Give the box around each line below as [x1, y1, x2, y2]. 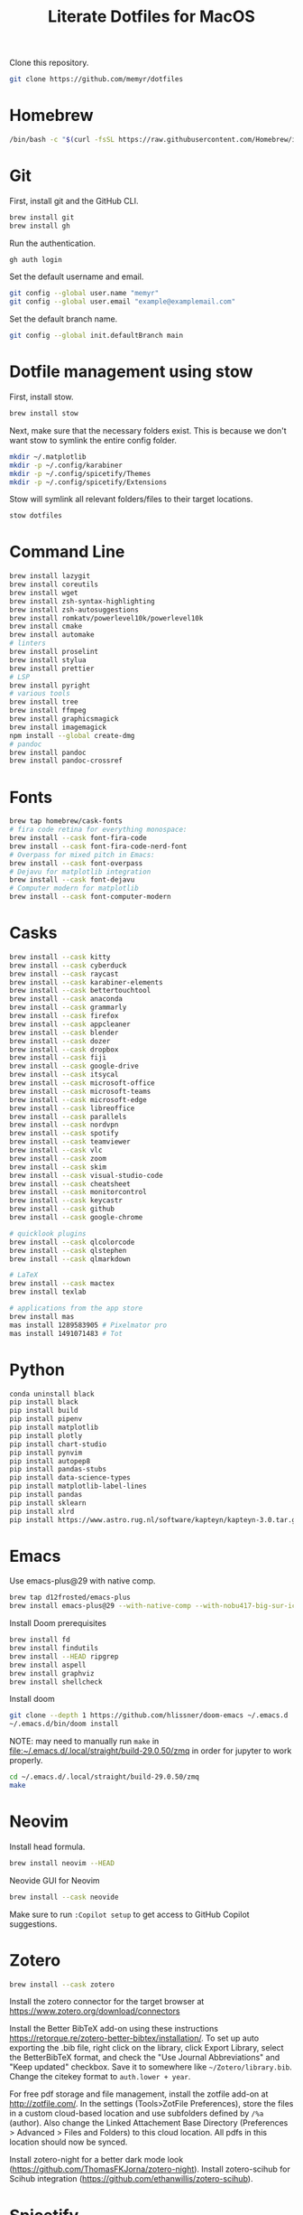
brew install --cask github [9, 1204, 115, 1214]
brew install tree [9, 697, 78, 706]
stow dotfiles [9, 511, 63, 520]
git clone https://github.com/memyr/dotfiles [9, 75, 183, 84]
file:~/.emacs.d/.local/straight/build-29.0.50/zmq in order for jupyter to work [9, 1745, 292, 1756]
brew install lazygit [9, 572, 91, 581]
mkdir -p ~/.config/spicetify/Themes [9, 469, 151, 478]
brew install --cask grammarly [9, 1003, 127, 1013]
